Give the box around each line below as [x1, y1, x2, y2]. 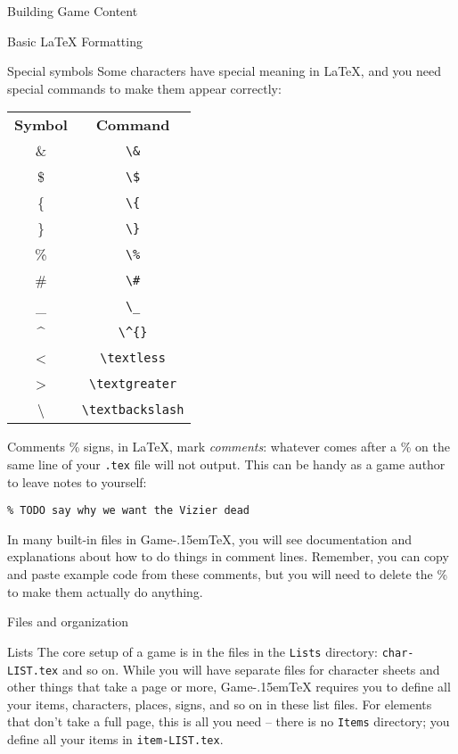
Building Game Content [7, 2, 138, 20]
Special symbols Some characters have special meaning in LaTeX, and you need [7, 62, 442, 80]
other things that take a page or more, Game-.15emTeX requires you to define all [7, 677, 451, 696]
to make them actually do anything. [7, 582, 203, 601]
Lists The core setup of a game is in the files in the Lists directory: [7, 642, 379, 660]
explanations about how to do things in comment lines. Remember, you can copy [7, 547, 449, 566]
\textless [100, 350, 166, 365]
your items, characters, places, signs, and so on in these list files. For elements [7, 694, 432, 713]
